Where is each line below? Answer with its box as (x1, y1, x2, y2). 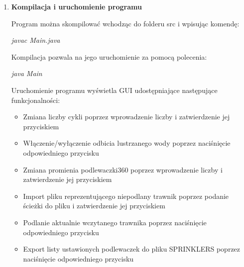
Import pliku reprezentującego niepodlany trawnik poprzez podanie (23, 190, 229, 201)
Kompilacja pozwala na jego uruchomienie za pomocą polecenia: (11, 51, 207, 62)
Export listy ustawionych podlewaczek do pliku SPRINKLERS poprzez (23, 244, 241, 254)
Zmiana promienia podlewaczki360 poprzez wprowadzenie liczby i (23, 164, 223, 175)
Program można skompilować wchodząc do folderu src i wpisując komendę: (11, 18, 240, 28)
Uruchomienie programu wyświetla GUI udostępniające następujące (11, 85, 218, 95)
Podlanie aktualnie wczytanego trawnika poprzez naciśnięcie (23, 217, 207, 227)
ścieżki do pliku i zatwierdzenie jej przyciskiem (23, 200, 165, 211)
